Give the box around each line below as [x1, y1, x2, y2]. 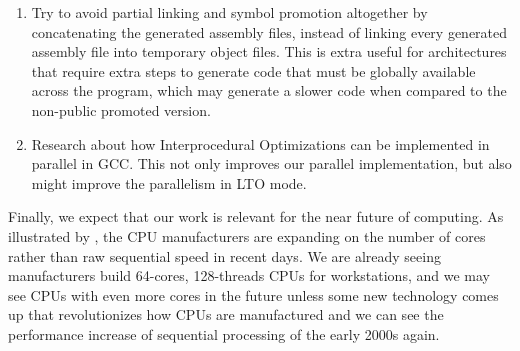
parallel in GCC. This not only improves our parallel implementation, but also [31, 153, 512, 174]
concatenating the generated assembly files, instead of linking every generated [31, 21, 508, 42]
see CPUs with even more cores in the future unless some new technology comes [8, 284, 499, 305]
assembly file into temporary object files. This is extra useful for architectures [31, 41, 507, 62]
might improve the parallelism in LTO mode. [31, 172, 307, 193]
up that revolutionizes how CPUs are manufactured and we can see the [8, 304, 444, 325]
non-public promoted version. [31, 99, 211, 120]
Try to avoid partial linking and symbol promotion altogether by [31, 2, 428, 22]
